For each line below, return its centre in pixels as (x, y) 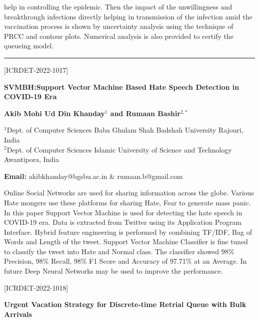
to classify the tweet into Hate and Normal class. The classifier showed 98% (119, 251)
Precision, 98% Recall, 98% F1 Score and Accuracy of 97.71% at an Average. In (126, 261)
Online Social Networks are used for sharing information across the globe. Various (129, 193)
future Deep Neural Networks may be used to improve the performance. (114, 271)
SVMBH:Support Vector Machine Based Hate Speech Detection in (122, 86)
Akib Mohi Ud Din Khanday (55, 113)
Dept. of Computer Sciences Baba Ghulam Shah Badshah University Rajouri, (125, 130)
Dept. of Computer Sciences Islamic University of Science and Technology (119, 149)
